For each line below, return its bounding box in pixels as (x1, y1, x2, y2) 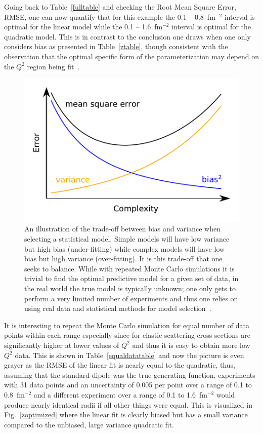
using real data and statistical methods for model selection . (24, 303, 211, 313)
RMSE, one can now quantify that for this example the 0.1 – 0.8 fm (4, 11, 215, 22)
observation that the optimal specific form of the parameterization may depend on (4, 51, 259, 61)
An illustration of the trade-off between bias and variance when (24, 223, 221, 234)
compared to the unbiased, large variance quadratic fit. (4, 419, 174, 429)
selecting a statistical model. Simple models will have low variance (24, 233, 230, 244)
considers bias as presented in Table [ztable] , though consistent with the (4, 41, 228, 52)
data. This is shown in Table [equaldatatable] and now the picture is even (15, 349, 244, 360)
